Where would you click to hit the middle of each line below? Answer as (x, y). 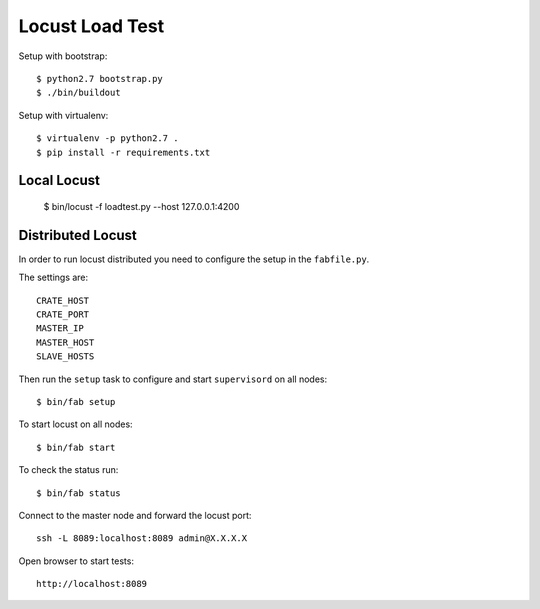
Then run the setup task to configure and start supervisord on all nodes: (173, 379)
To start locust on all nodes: (76, 424)
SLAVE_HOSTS (65, 356)
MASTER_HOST (65, 342)
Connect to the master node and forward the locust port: (135, 515)
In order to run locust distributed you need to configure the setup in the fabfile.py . (194, 259)
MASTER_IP (60, 328)
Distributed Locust (77, 235)
